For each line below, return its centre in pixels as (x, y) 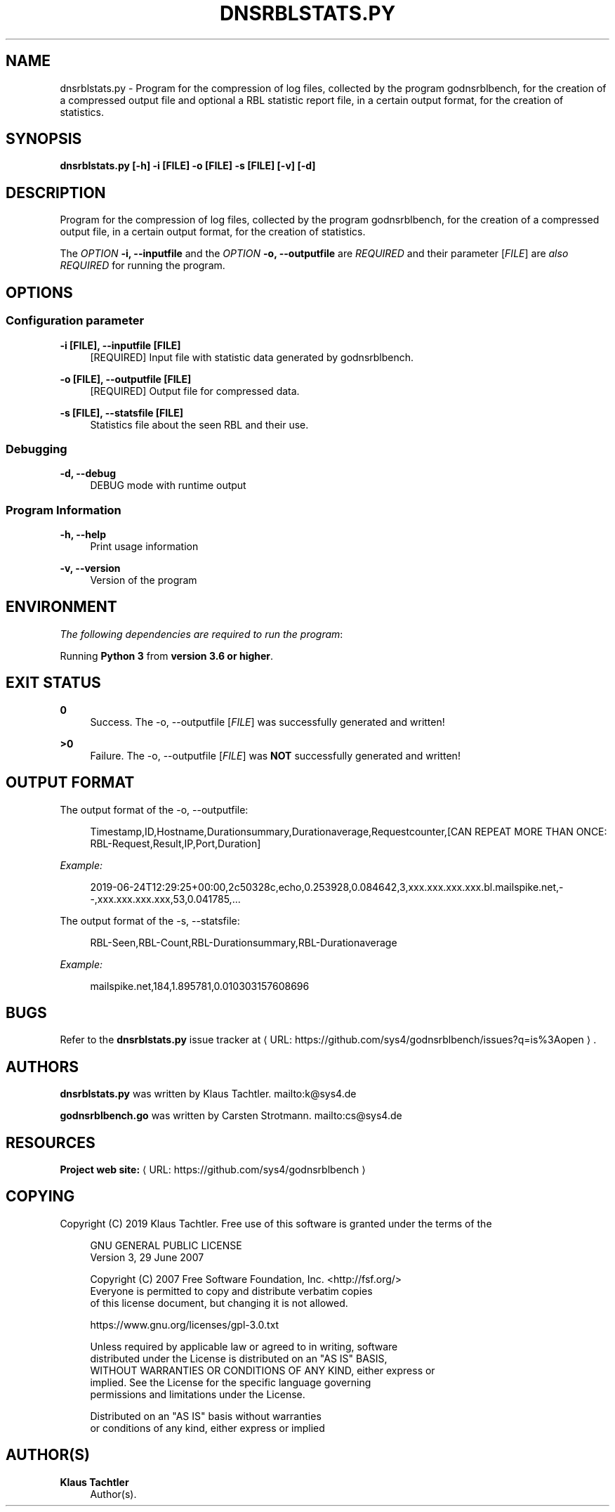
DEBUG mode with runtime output (168, 485)
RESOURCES (51, 1142)
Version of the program (144, 580)
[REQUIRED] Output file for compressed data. (195, 391)
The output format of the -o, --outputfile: (154, 809)
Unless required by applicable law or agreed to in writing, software (244, 1346)
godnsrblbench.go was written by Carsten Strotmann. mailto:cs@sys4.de (231, 1116)
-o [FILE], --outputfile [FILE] (126, 379)
